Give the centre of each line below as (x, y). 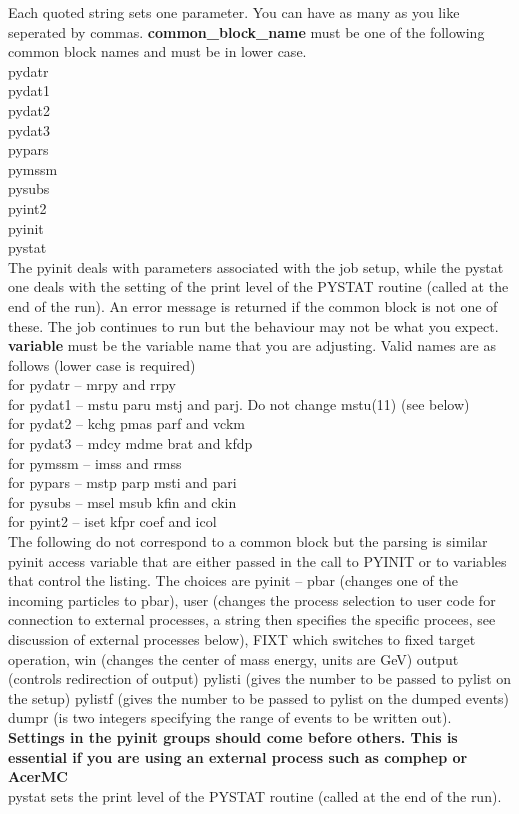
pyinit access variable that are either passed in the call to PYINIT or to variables (257, 560)
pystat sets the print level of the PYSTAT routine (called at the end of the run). (255, 795)
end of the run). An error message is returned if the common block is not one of (253, 305)
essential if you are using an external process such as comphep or (238, 756)
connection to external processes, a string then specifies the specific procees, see (252, 619)
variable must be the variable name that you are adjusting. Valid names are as (252, 345)
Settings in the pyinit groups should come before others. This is (233, 736)
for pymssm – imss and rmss (95, 462)
